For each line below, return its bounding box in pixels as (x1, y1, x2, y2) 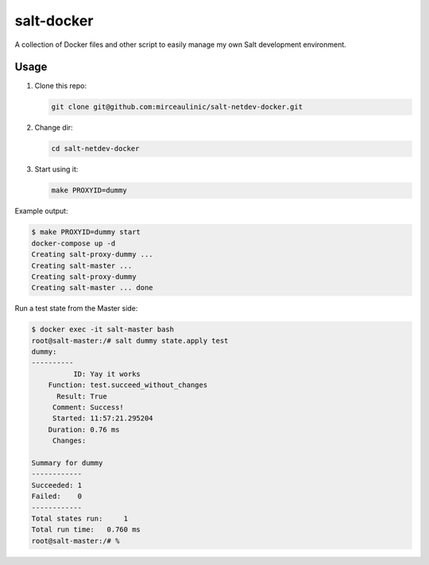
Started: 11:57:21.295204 (52, 414, 154, 423)
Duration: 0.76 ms (48, 425, 120, 434)
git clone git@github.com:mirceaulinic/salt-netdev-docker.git (51, 103, 303, 111)
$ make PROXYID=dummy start (31, 227, 141, 237)
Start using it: (34, 164, 79, 174)
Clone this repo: (34, 81, 87, 91)
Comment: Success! (52, 403, 125, 412)
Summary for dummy (31, 458, 103, 467)
